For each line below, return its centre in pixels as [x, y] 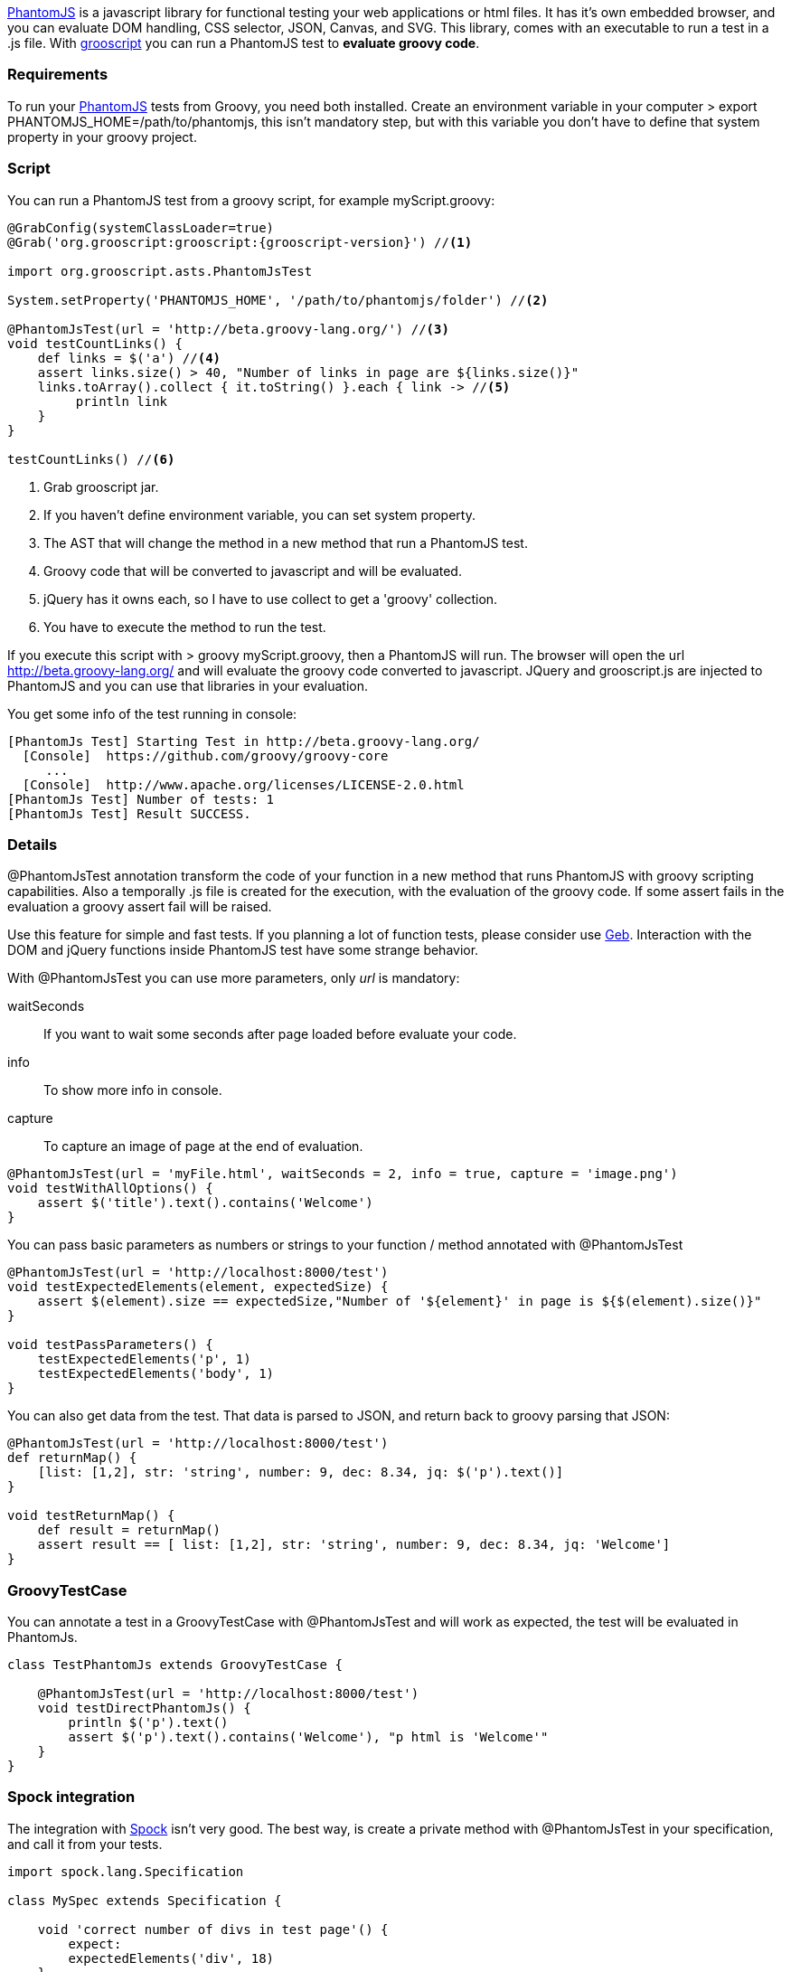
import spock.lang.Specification [126, 1871]
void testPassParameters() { [110, 1345]
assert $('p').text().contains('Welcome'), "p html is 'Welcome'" [308, 1737]
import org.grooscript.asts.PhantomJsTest [160, 271]
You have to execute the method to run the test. [185, 627]
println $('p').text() [148, 1722]
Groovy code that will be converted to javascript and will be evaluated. [253, 571]
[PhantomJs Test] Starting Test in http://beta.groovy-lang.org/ [244, 741]
